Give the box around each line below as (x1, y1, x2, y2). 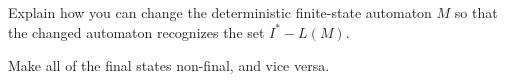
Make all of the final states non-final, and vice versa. (8, 55, 330, 76)
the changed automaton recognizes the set (8, 21, 265, 42)
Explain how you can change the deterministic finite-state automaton (8, 2, 432, 22)
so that (454, 2, 498, 22)
